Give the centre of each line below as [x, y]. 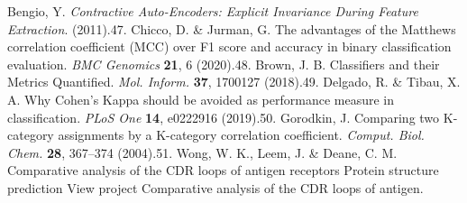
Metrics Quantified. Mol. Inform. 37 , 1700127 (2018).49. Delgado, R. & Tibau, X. [234, 82]
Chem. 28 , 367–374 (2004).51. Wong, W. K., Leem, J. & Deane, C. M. [202, 152]
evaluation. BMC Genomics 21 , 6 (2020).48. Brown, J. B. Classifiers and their [224, 64]
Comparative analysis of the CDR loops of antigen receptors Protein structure [223, 170]
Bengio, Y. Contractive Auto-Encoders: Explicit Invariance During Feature [213, 11]
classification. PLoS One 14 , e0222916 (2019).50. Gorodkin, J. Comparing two [224, 117]
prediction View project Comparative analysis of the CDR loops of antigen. [215, 187]
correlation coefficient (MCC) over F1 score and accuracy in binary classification [229, 46]
